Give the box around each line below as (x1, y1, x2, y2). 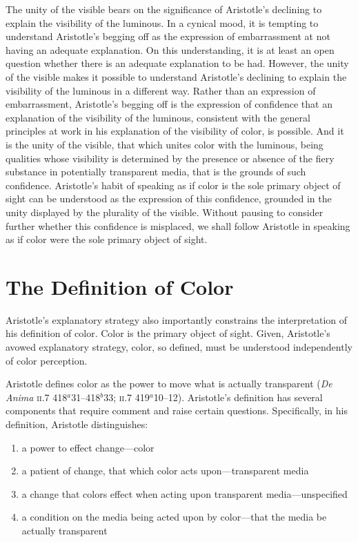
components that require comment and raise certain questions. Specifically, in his (6, 403, 348, 418)
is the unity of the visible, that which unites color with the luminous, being (6, 137, 324, 151)
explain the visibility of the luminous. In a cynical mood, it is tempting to (6, 15, 319, 30)
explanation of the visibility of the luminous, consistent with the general (6, 110, 310, 124)
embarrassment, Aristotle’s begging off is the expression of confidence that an (6, 97, 332, 111)
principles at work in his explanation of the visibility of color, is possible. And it (6, 124, 344, 138)
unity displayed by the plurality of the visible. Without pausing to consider (6, 204, 324, 219)
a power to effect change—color (21, 440, 155, 454)
